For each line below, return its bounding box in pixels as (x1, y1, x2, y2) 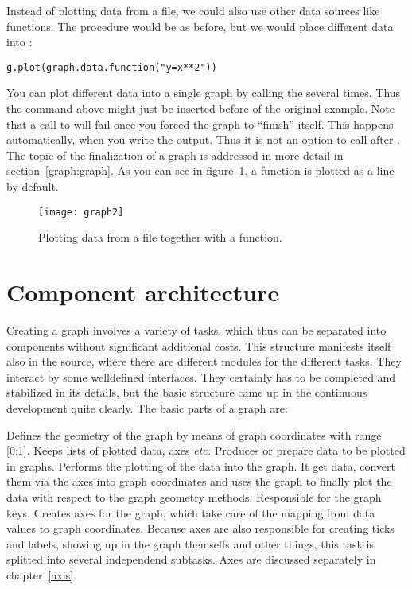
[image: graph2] (38, 206, 124, 218)
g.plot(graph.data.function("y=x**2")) (6, 61, 217, 73)
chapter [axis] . (6, 566, 77, 583)
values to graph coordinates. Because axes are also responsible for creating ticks (6, 520, 395, 537)
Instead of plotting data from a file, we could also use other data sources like (6, 2, 380, 18)
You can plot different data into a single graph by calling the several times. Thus (6, 84, 401, 101)
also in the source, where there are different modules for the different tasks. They (6, 353, 402, 370)
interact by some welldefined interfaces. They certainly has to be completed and (6, 368, 396, 385)
